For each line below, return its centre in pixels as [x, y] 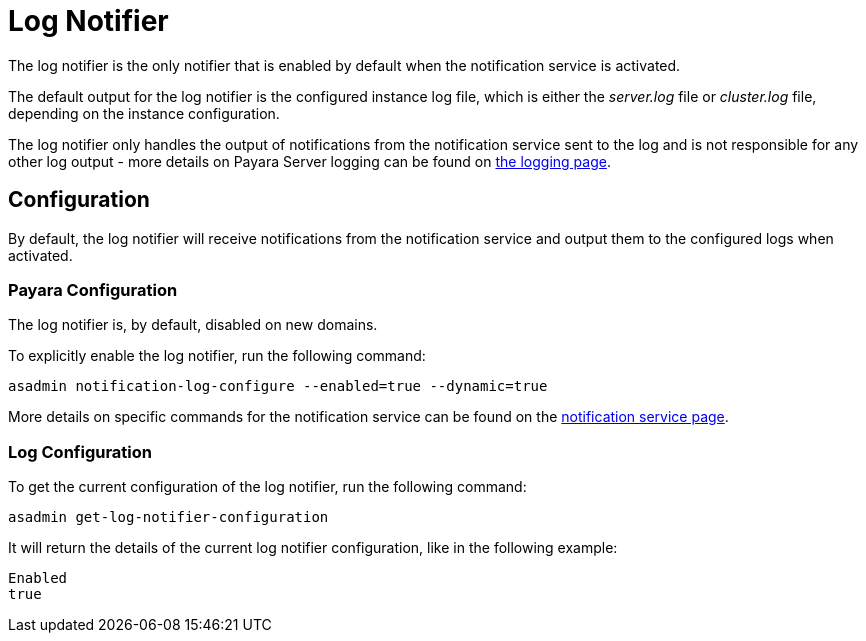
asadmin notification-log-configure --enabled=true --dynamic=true [278, 386]
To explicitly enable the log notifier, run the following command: [217, 356]
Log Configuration [80, 451]
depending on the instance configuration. [144, 113]
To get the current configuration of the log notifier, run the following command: [267, 487]
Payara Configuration [93, 289]
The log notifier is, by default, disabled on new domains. [193, 325]
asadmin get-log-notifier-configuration [168, 517]
